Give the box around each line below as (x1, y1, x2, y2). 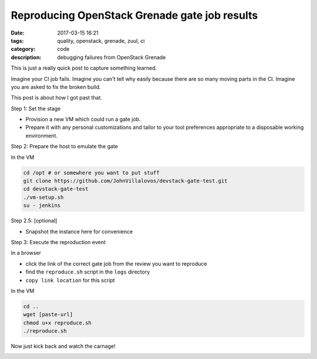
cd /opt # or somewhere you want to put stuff (23, 169, 160, 176)
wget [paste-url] (23, 311, 73, 318)
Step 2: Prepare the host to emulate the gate (11, 143, 119, 150)
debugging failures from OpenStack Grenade (57, 53, 166, 61)
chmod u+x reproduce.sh (23, 319, 92, 326)
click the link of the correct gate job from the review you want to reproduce (25, 260, 207, 267)
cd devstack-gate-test (23, 186, 89, 193)
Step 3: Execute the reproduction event (11, 238, 106, 245)
